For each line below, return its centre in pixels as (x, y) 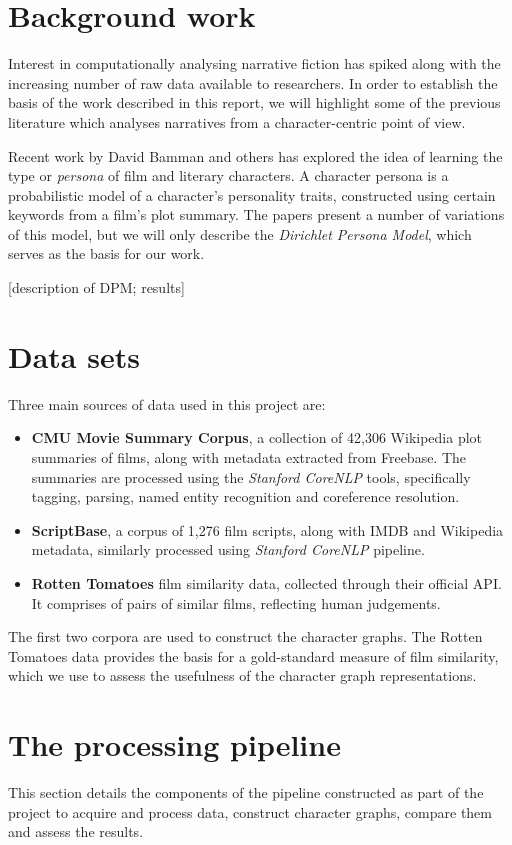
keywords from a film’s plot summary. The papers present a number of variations (256, 214)
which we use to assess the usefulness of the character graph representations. (242, 675)
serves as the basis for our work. (106, 253)
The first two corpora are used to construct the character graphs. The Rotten (245, 636)
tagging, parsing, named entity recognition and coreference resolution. (245, 496)
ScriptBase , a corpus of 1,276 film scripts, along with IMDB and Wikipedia (267, 529)
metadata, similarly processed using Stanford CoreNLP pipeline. (228, 549)
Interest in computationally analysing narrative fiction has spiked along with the (254, 63)
